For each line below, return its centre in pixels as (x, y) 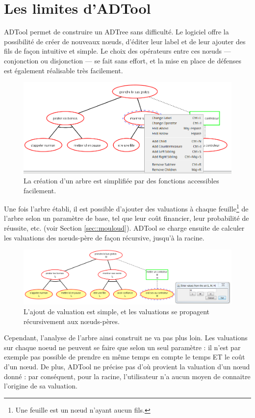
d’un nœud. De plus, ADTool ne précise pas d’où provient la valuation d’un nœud (127, 367)
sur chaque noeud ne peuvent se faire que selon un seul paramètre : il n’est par (122, 347)
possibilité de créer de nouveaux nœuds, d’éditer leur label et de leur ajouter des (125, 41)
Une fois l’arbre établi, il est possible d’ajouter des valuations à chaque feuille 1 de (126, 208)
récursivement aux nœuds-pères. (72, 321)
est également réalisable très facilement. (64, 70)
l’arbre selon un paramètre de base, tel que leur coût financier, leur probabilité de (127, 218)
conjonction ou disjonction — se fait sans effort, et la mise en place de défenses (123, 60)
